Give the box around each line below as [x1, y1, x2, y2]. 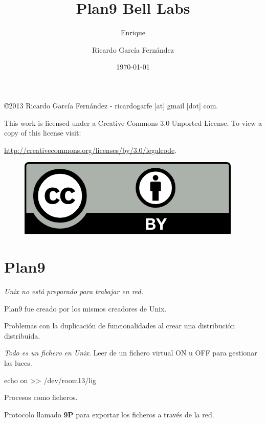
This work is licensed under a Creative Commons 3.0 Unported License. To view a [4, 117, 262, 128]
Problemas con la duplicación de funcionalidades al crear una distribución [4, 320, 235, 331]
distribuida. [4, 330, 40, 341]
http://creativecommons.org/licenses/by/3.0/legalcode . [4, 144, 177, 155]
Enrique [120, 27, 146, 38]
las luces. [4, 357, 32, 368]
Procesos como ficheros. [4, 392, 78, 403]
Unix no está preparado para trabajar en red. [4, 286, 144, 296]
